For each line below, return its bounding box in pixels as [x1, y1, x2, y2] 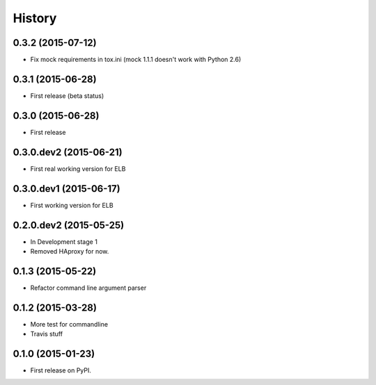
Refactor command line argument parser [30, 284, 147, 292]
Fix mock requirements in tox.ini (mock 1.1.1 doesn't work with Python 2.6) [30, 56, 242, 64]
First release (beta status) [30, 91, 104, 100]
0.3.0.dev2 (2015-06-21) [13, 146, 123, 158]
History [13, 10, 57, 26]
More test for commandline [30, 320, 108, 328]
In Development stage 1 [30, 237, 97, 246]
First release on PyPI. [30, 366, 92, 375]
